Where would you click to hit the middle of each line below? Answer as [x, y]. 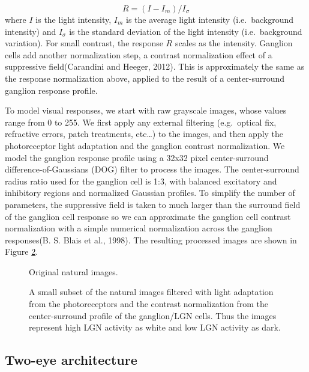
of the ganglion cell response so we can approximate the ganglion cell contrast [148, 216]
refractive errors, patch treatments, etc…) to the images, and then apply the [144, 134]
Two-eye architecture [71, 360]
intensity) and [31, 31]
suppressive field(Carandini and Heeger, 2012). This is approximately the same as [155, 66]
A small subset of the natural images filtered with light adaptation [151, 292]
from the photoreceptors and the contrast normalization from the [149, 304]
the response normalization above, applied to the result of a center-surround [145, 78]
